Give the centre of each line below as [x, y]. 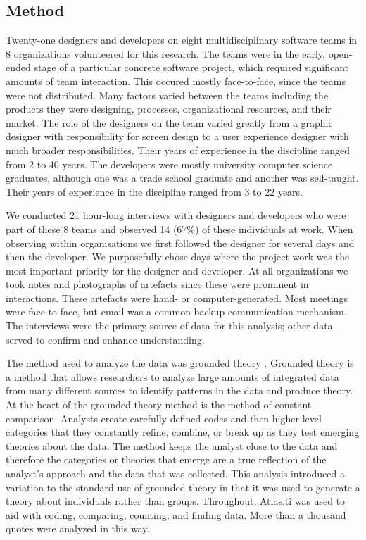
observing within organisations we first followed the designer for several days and [180, 243]
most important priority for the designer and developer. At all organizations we [177, 270]
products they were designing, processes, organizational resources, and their [169, 109]
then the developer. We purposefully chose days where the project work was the [178, 257]
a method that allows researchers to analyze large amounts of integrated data [172, 376]
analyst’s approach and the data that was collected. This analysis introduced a [175, 473]
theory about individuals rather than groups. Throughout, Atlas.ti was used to [176, 501]
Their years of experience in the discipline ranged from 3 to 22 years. [154, 191]
